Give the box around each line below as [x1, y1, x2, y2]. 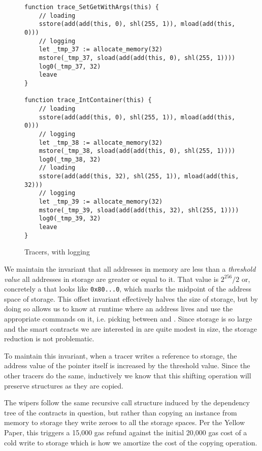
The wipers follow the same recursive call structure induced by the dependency [4, 397, 250, 408]
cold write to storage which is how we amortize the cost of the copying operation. [4, 437, 257, 447]
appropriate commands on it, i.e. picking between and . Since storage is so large [4, 313, 252, 324]
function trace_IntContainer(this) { [24, 96, 152, 104]
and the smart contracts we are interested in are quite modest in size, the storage [4, 323, 257, 334]
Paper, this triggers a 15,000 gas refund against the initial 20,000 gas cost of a [4, 427, 247, 437]
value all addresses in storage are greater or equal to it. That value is [4, 273, 219, 284]
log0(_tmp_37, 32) [39, 62, 101, 70]
